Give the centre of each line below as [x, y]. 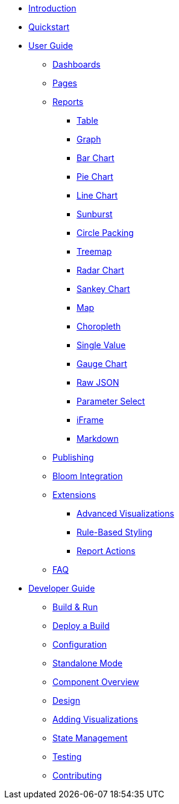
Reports [68, 102]
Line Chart [97, 195]
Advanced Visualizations [125, 513]
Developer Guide [62, 588]
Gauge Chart [102, 364]
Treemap [94, 251]
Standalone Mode [88, 663]
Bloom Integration [88, 476]
